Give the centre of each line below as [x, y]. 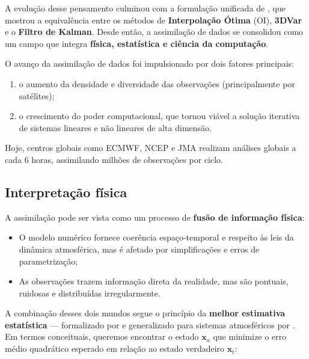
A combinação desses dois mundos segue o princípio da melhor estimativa [145, 313]
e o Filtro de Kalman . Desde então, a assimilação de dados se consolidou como [154, 32]
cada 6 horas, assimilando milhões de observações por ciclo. [114, 159]
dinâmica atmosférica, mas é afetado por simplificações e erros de [139, 249]
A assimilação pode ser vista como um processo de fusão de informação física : [155, 217]
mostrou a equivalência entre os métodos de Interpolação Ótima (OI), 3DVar [154, 20]
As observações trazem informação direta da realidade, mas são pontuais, [154, 281]
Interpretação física [66, 192]
